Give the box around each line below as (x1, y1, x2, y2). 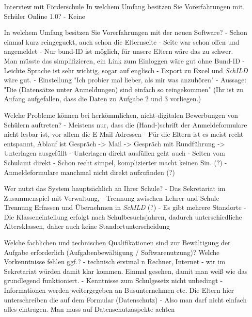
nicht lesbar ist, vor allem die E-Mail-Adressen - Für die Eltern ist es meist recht (4, 129, 244, 139)
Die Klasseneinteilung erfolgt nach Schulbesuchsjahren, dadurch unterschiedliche (4, 211, 242, 222)
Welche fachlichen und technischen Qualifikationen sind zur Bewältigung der (4, 238, 231, 248)
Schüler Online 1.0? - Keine (4, 11, 85, 21)
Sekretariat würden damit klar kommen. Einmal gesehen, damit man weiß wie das (4, 266, 248, 276)
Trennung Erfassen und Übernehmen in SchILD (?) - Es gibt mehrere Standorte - (4, 202, 246, 212)
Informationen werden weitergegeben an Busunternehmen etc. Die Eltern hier (4, 285, 234, 295)
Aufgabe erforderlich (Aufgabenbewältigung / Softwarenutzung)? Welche (4, 247, 220, 257)
